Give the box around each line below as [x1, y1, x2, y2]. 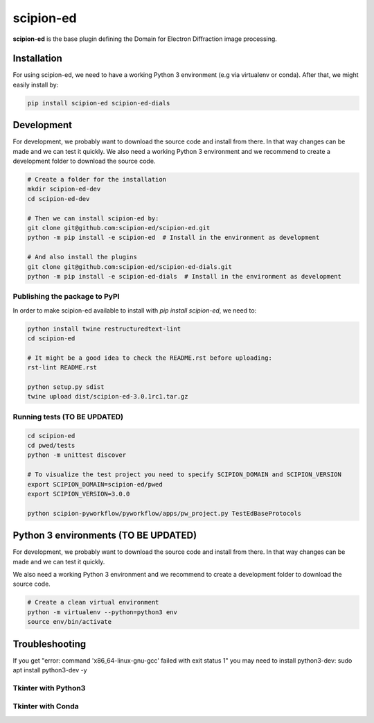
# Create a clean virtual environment [27, 598, 159, 607]
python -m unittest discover [27, 451, 127, 459]
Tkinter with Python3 [12, 683, 86, 692]
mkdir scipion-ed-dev [27, 185, 101, 193]
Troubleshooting [12, 638, 87, 650]
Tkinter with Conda [12, 702, 79, 711]
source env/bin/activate [27, 618, 112, 626]
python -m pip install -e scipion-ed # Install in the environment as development [27, 234, 320, 242]
